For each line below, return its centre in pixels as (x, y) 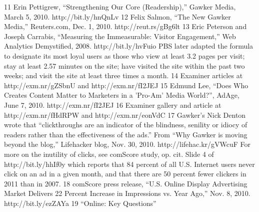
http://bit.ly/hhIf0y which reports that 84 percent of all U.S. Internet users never (129, 164)
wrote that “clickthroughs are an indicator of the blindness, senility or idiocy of (126, 125)
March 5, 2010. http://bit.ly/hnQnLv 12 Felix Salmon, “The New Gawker (117, 16)
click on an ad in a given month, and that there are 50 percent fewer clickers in (125, 174)
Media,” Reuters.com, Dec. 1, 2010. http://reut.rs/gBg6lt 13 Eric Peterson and (125, 26)
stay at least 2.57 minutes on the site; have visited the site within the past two (124, 65)
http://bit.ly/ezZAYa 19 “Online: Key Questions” (80, 203)
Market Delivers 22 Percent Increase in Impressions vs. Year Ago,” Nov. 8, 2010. (127, 193)
